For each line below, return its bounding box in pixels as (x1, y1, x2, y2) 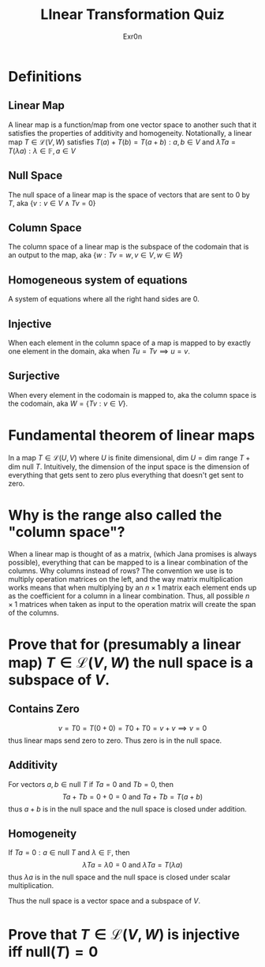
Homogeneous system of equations (8, 273, 188, 287)
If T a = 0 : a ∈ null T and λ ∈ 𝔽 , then (8, 848, 130, 857)
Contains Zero (8, 703, 80, 716)
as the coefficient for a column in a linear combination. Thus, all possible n (8, 590, 250, 601)
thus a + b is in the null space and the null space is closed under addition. (8, 804, 247, 814)
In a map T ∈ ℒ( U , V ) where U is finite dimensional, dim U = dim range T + (8, 452, 251, 463)
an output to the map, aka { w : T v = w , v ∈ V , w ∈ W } (8, 250, 184, 260)
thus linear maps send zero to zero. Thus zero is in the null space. (8, 736, 222, 745)
